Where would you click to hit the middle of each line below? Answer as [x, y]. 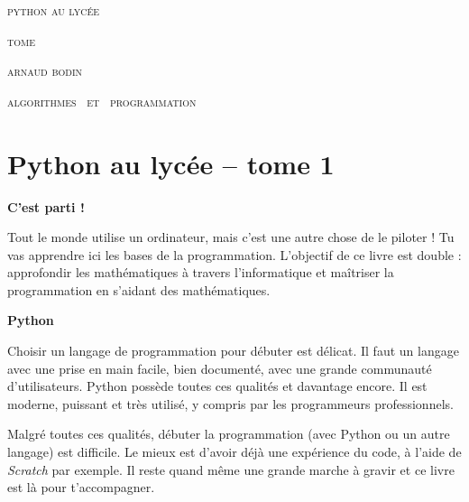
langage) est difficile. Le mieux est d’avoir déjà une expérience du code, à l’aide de [234, 452]
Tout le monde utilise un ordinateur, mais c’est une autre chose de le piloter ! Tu [231, 237]
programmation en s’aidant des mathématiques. [139, 289]
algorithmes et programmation [102, 101]
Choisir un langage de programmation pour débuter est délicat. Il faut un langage [233, 351]
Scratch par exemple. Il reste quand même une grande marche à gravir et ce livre [231, 469]
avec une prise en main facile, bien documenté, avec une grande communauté [220, 368]
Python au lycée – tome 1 [171, 163]
